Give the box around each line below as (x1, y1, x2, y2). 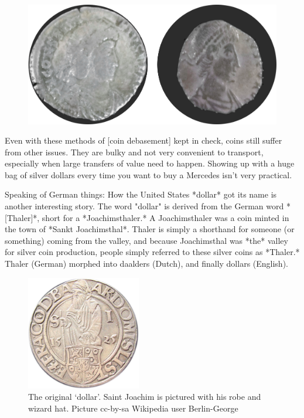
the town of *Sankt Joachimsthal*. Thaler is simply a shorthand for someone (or (5, 223, 295, 235)
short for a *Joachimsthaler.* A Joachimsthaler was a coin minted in (42, 211, 289, 223)
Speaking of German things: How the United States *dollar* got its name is (5, 188, 277, 200)
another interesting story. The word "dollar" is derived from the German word (5, 200, 284, 212)
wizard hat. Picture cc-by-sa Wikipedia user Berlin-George (28, 402, 238, 414)
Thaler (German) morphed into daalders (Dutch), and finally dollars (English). (5, 257, 288, 270)
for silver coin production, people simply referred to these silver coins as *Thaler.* (5, 246, 300, 258)
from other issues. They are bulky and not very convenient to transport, (5, 145, 264, 158)
